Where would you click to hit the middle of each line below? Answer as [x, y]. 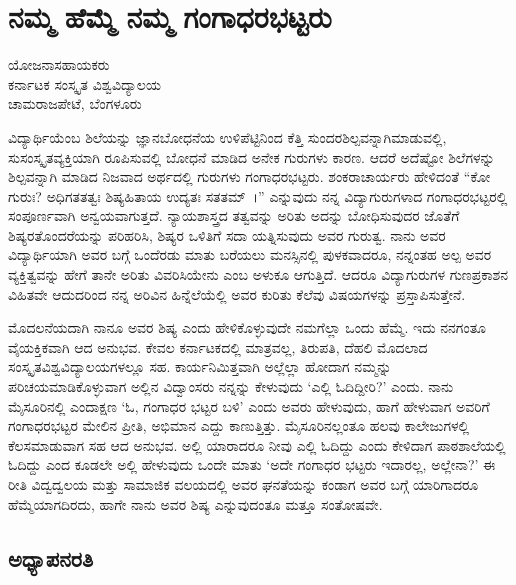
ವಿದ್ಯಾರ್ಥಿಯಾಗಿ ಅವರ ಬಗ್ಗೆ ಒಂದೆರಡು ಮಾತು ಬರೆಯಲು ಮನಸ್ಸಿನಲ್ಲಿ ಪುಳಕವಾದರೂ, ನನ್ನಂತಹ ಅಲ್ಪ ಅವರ [250, 254]
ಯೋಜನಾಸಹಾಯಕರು [59, 64]
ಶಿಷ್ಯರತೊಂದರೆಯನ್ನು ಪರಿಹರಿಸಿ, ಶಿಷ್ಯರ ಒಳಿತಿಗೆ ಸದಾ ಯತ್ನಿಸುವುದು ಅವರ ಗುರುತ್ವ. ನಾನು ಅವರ [227, 234]
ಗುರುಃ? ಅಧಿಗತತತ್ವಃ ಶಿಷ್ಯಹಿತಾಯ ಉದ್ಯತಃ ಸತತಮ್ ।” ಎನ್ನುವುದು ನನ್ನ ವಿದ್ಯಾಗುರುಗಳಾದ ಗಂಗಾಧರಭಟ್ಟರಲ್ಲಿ [258, 195]
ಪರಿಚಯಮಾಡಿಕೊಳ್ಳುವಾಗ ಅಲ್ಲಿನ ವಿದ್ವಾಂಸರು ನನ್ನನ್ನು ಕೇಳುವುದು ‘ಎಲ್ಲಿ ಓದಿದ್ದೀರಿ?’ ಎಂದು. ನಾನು [231, 386]
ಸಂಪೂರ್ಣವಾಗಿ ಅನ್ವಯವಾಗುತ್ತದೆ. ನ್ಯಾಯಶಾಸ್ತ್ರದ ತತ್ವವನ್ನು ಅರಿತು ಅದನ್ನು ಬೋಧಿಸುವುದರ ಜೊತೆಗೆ [234, 215]
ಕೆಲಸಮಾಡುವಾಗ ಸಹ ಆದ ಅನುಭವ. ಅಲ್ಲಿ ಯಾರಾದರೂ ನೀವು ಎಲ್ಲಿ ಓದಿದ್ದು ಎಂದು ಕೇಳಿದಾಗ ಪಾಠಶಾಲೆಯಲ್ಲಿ [257, 444]
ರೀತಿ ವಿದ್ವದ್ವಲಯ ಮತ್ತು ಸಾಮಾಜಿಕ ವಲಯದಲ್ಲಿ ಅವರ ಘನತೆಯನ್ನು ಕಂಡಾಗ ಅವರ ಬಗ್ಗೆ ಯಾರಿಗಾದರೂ [243, 484]
